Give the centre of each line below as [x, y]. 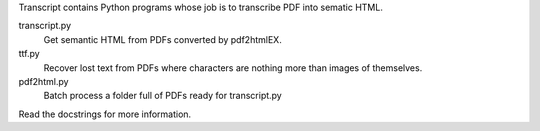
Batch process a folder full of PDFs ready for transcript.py [162, 96]
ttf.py [29, 54]
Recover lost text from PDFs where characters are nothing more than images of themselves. [233, 67]
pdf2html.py [43, 81]
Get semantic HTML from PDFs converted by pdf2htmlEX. [162, 39]
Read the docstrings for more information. [105, 114]
